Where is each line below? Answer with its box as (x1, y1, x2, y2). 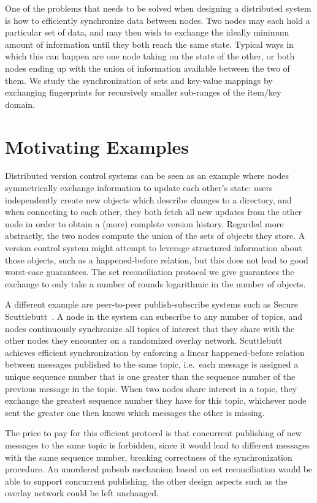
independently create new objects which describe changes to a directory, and (5, 193, 292, 206)
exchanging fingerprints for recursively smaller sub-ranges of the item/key (5, 86, 281, 99)
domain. (5, 97, 36, 110)
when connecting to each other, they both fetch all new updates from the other (5, 205, 302, 218)
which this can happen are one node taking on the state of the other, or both (5, 50, 295, 62)
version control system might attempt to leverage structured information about (5, 241, 302, 254)
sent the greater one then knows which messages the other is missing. (5, 406, 265, 418)
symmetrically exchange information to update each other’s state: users (5, 181, 273, 194)
